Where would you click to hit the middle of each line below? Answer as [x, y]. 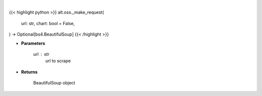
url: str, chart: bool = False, [48, 23]
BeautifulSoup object [54, 83]
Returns [29, 72]
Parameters [33, 43]
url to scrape [58, 61]
